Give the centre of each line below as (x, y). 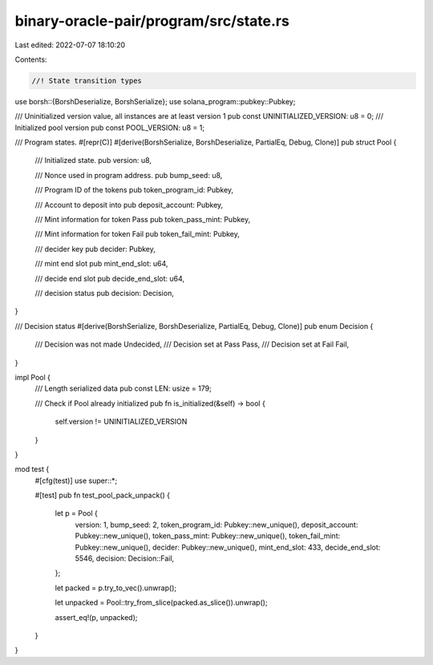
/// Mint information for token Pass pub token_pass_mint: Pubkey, (143, 220)
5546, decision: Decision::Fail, (125, 558)
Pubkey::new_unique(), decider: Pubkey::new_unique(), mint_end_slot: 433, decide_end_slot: (228, 547)
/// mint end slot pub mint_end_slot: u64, (101, 264)
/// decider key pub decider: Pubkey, (95, 249)
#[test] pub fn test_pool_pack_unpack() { (102, 495)
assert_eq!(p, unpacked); (96, 617)
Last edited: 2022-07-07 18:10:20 (70, 45)
